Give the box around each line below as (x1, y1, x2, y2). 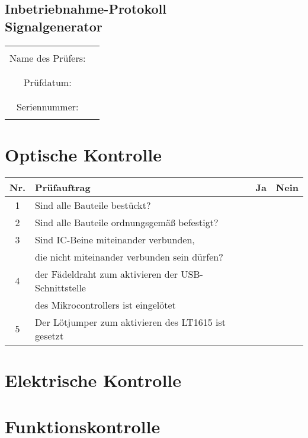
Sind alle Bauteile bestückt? (35, 198, 151, 212)
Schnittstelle (35, 280, 86, 294)
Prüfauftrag (35, 180, 91, 194)
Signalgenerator (5, 17, 102, 35)
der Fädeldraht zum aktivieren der (35, 266, 178, 281)
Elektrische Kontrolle (5, 367, 182, 392)
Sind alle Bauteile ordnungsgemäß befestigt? (35, 215, 219, 229)
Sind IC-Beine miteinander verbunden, (35, 232, 195, 246)
